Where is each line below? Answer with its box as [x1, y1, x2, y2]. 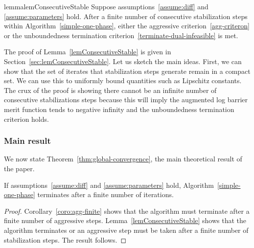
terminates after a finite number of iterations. [37, 189, 174, 200]
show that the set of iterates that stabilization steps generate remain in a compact [4, 66, 251, 76]
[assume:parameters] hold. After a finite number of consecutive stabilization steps [4, 11, 248, 21]
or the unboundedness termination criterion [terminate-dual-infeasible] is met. [4, 30, 238, 40]
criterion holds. [4, 113, 49, 124]
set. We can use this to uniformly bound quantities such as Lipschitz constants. [4, 75, 242, 86]
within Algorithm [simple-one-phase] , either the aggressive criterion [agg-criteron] [4, 21, 250, 31]
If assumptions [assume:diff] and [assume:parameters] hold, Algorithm [4, 180, 214, 190]
